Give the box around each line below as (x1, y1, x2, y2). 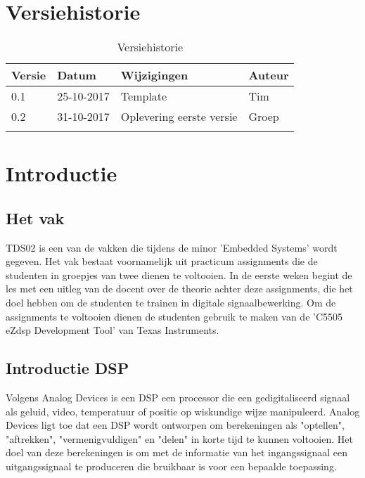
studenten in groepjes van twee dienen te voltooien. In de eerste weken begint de (6, 267, 352, 282)
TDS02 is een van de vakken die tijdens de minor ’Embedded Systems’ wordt (6, 240, 338, 254)
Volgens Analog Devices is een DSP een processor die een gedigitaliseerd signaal (6, 390, 350, 405)
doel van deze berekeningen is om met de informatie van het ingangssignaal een (6, 445, 347, 460)
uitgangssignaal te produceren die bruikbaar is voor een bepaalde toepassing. (6, 459, 337, 474)
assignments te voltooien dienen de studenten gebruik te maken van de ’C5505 (6, 309, 343, 323)
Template (120, 88, 167, 105)
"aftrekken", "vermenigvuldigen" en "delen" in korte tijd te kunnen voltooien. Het (6, 431, 353, 446)
